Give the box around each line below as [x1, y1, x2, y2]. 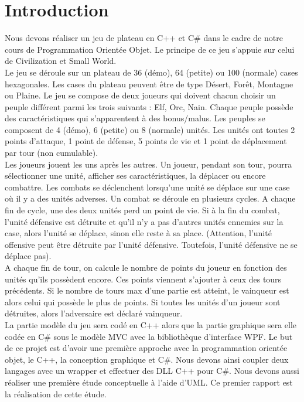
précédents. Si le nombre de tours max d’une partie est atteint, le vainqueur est [5, 284, 289, 297]
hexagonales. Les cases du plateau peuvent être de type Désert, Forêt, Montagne [5, 77, 293, 90]
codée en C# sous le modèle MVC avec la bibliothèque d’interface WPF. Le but [5, 330, 293, 342]
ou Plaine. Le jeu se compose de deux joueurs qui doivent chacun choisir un [5, 89, 276, 101]
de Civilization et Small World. [5, 54, 117, 67]
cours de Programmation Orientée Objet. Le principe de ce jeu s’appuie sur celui [5, 43, 295, 55]
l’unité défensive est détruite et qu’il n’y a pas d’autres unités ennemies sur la [5, 215, 283, 227]
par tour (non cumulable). [5, 147, 98, 159]
